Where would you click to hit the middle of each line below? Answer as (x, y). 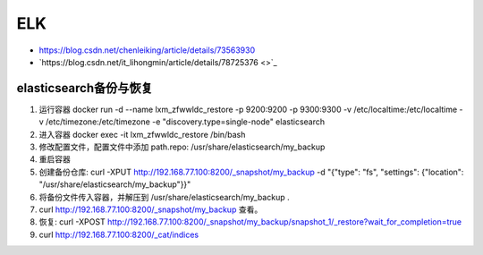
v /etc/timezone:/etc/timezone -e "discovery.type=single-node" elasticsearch (182, 122)
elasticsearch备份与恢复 (85, 88)
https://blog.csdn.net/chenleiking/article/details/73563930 (147, 50)
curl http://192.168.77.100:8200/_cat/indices (119, 234)
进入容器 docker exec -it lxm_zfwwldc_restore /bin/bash (142, 134)
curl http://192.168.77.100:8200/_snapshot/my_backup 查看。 (151, 209)
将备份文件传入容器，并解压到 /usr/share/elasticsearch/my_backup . (164, 197)
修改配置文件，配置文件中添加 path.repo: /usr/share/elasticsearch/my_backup (182, 147)
